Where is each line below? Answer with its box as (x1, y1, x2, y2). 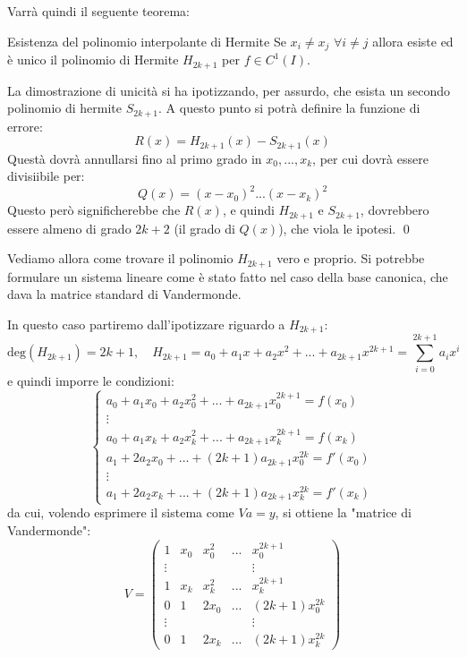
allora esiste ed (372, 31, 454, 50)
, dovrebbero (360, 201, 429, 219)
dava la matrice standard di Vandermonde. (7, 285, 242, 303)
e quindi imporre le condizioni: (7, 371, 174, 389)
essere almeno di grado (7, 218, 132, 237)
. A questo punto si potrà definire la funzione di (158, 98, 420, 117)
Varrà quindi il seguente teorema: (7, 2, 190, 20)
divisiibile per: (7, 166, 85, 185)
